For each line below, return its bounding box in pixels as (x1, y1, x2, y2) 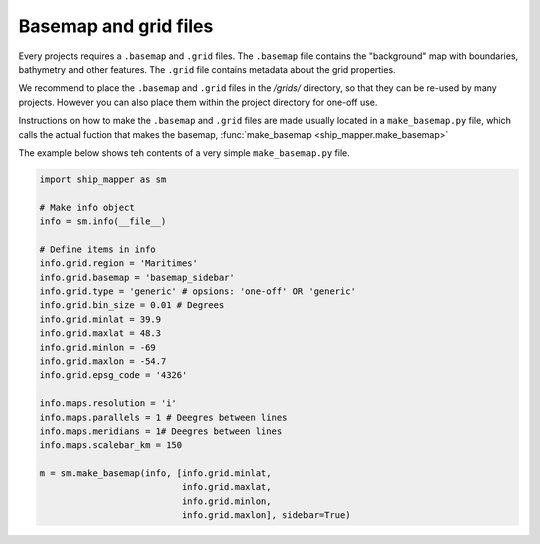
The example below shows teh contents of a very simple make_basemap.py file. (18, 146, 350, 159)
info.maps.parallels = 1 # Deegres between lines (39, 411, 288, 423)
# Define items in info (39, 243, 157, 255)
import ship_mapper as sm (39, 173, 167, 185)
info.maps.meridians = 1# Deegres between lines (39, 425, 283, 437)
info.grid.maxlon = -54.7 (39, 355, 167, 367)
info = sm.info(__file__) (39, 216, 167, 227)
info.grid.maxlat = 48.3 (39, 328, 162, 339)
